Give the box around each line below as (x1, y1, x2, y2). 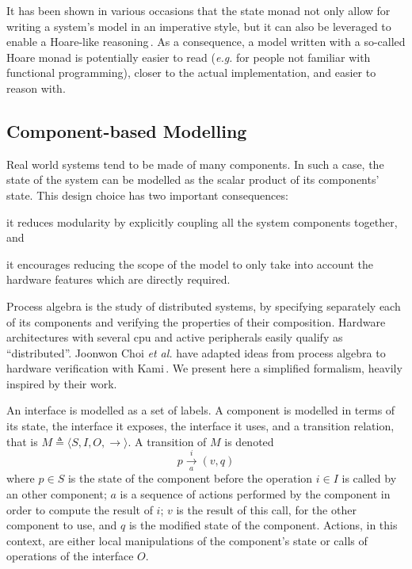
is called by (341, 470, 397, 487)
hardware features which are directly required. (6, 271, 231, 288)
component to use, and (6, 517, 117, 533)
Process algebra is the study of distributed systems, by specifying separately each (6, 297, 401, 314)
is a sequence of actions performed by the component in (120, 486, 391, 502)
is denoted (224, 433, 274, 449)
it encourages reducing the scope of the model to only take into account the (6, 255, 373, 272)
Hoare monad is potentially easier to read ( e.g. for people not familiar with (6, 48, 371, 65)
